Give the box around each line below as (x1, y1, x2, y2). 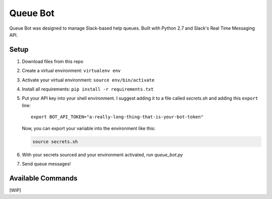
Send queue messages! (22, 161, 71, 167)
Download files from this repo (22, 58, 84, 64)
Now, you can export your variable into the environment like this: (22, 125, 156, 131)
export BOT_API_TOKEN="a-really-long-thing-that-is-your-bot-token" (31, 114, 203, 120)
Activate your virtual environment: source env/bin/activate (22, 77, 155, 83)
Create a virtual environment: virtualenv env (22, 68, 121, 74)
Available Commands (9, 174, 78, 182)
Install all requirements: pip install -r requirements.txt (22, 86, 154, 92)
